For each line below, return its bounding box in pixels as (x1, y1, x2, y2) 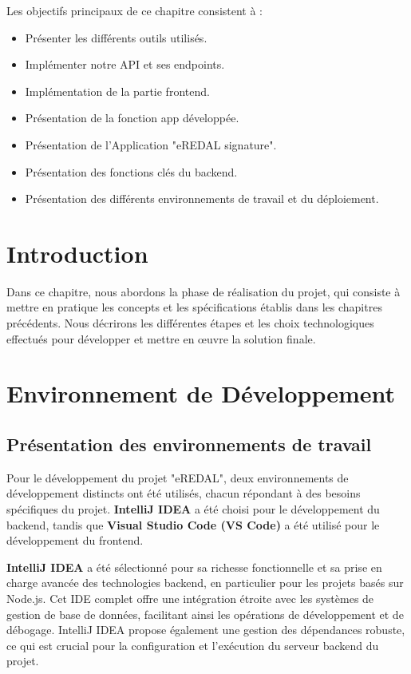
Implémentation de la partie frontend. (25, 82, 210, 99)
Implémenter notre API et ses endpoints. (25, 56, 225, 73)
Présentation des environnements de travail (6, 432, 372, 457)
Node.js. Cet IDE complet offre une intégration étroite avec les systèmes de (6, 589, 374, 606)
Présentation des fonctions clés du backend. (25, 163, 238, 180)
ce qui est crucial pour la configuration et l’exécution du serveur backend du (6, 636, 379, 653)
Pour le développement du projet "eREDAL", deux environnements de (6, 469, 349, 486)
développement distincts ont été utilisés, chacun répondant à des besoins (6, 485, 361, 502)
